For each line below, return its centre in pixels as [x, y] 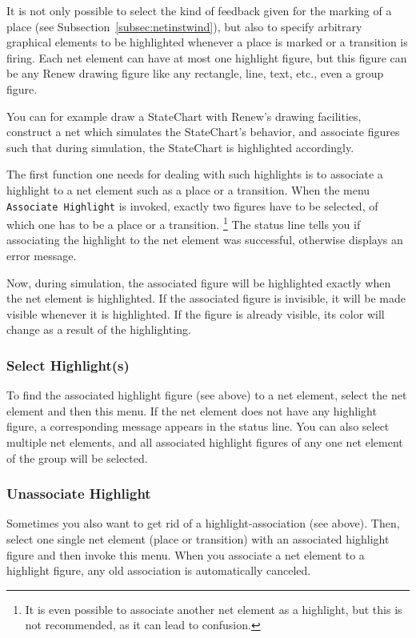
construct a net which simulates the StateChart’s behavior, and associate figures [203, 132]
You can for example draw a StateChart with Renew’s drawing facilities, [184, 116]
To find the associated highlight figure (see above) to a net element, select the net [207, 395]
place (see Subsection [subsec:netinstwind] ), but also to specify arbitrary [184, 26]
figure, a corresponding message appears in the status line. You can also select [198, 426]
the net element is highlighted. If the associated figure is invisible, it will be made [206, 298]
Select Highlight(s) [68, 365]
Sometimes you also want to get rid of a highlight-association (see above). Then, [203, 523]
